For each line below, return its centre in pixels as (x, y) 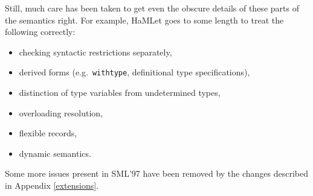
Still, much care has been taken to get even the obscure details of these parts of (152, 8)
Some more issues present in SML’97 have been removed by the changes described (157, 173)
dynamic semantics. (55, 153)
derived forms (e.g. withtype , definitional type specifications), (134, 72)
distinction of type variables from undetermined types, (120, 93)
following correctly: (40, 32)
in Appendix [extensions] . (52, 185)
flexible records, (48, 133)
